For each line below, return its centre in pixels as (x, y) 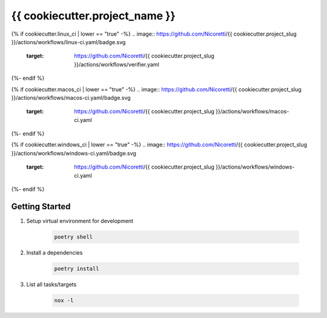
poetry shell (74, 237)
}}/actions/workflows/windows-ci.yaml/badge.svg (74, 153)
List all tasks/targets (51, 284)
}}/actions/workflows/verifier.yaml (117, 64)
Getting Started (41, 206)
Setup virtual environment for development (80, 221)
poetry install (77, 268)
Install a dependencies (54, 252)
